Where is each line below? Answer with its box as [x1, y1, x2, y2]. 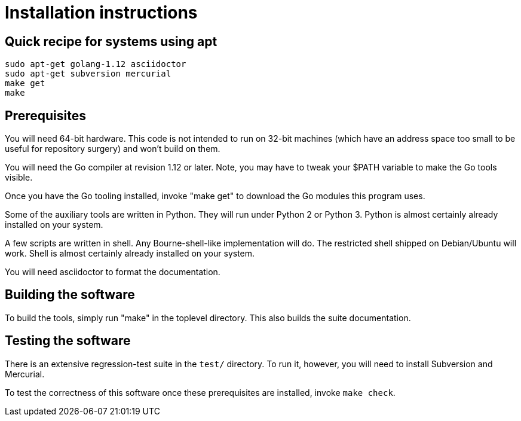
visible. [5, 172, 33, 183]
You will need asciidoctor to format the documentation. [5, 267, 220, 277]
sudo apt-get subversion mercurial [5, 69, 171, 79]
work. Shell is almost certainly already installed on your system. [5, 248, 255, 259]
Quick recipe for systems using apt [5, 33, 217, 49]
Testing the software [5, 333, 131, 349]
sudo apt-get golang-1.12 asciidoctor [5, 59, 186, 69]
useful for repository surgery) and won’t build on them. [5, 144, 220, 154]
